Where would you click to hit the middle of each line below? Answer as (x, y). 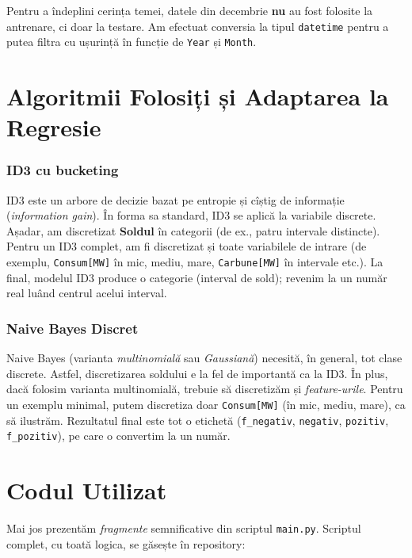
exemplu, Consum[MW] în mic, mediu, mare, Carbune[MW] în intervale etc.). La (195, 262)
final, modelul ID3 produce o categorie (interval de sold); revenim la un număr (197, 277)
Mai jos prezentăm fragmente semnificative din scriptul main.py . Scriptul (184, 528)
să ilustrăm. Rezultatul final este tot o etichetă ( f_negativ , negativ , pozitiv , (198, 420)
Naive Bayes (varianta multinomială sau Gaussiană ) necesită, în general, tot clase (204, 358)
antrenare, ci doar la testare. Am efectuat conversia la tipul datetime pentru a (198, 26)
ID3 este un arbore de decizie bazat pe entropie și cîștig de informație (175, 199)
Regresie (54, 127)
